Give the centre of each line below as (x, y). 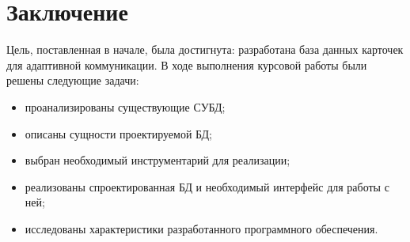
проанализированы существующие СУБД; (125, 106)
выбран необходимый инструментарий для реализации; (158, 160)
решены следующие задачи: (73, 80)
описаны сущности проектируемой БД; (118, 133)
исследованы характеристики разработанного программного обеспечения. (201, 228)
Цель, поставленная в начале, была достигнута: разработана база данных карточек (205, 49)
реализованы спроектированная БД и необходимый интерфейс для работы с (207, 186)
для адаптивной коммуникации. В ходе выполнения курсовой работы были (187, 64)
